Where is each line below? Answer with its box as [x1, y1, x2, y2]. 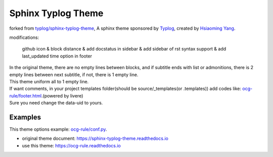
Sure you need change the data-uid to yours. [9, 100, 103, 106]
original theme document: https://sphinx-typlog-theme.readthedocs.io [22, 135, 169, 141]
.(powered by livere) [41, 92, 83, 98]
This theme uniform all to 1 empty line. [9, 78, 89, 84]
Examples [9, 113, 41, 121]
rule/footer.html [9, 92, 42, 98]
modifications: [9, 34, 39, 40]
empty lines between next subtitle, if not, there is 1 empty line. [9, 71, 139, 78]
